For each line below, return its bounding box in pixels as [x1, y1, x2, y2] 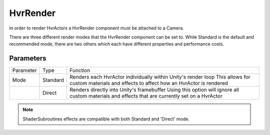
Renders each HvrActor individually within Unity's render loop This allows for [69, 73, 250, 80]
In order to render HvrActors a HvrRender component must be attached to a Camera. [9, 25, 184, 31]
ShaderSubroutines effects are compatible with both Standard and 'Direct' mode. [22, 115, 189, 122]
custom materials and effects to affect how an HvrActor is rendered [69, 80, 228, 87]
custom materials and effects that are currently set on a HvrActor [69, 92, 222, 99]
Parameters [9, 54, 46, 62]
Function [69, 67, 90, 74]
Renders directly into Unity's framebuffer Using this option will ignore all [69, 86, 239, 93]
